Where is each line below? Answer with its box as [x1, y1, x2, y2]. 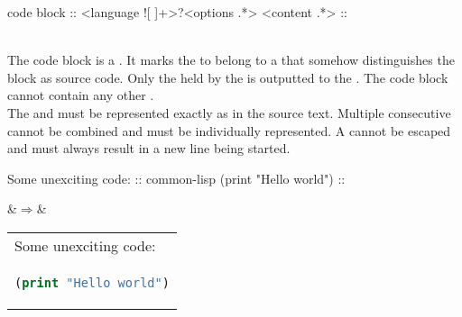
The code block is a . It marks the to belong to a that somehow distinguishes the [7, 50, 455, 69]
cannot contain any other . [7, 86, 154, 104]
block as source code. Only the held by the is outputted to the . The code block [7, 68, 448, 86]
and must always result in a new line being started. [7, 139, 291, 158]
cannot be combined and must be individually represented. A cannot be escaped [7, 121, 451, 140]
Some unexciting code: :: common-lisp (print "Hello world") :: [7, 168, 346, 187]
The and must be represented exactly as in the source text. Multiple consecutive [7, 103, 451, 122]
